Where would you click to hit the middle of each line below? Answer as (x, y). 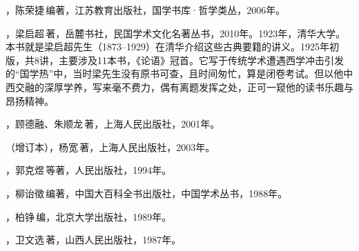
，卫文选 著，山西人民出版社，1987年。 (94, 240)
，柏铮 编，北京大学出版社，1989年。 (89, 216)
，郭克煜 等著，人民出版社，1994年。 (89, 170)
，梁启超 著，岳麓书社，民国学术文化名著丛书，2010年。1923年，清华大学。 (176, 33)
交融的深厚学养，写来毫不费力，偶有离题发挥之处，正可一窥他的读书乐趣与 (184, 87)
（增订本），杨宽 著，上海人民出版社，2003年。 (110, 147)
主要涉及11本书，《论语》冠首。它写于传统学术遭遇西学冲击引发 (201, 60)
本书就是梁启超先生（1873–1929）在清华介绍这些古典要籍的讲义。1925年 (167, 47)
